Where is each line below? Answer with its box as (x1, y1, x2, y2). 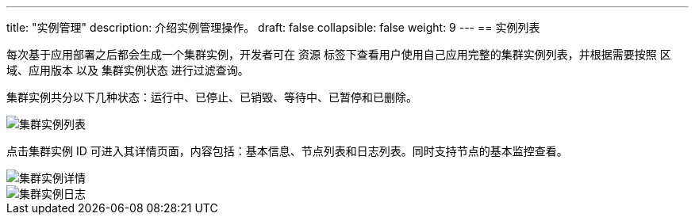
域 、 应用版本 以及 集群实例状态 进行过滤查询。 (6, 63, 249, 77)
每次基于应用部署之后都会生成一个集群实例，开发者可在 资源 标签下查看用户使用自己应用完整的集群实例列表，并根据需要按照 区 (6, 48, 671, 61)
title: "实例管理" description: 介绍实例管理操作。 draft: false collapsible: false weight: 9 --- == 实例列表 (6, 21, 540, 34)
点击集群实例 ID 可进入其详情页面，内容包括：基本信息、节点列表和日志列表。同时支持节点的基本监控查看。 (6, 144, 568, 158)
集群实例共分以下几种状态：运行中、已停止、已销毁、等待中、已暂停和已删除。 (6, 90, 417, 104)
